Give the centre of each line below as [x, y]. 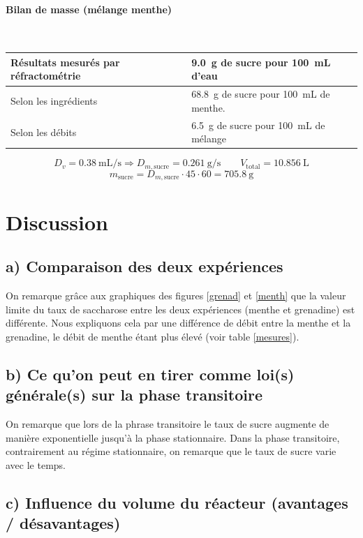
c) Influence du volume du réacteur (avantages [177, 502]
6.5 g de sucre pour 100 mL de [258, 125]
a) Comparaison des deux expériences [145, 266]
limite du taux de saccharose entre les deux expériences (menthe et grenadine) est [180, 309]
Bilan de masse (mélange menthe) [89, 9]
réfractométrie [46, 76]
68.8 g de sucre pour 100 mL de [261, 94]
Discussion [57, 222]
